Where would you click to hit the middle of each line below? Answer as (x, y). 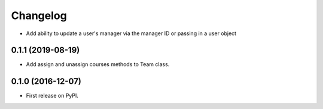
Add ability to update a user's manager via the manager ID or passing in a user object (131, 33)
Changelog (39, 15)
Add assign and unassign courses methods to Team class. (98, 64)
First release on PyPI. (52, 96)
